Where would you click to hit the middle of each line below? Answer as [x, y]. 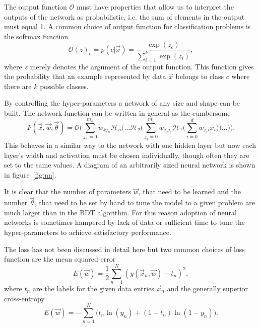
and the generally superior [208, 288]
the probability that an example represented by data [85, 76]
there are [18, 86]
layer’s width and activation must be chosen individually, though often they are [127, 155]
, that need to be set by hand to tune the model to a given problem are [145, 202]
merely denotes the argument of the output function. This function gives [142, 66]
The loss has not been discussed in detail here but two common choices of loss [124, 249]
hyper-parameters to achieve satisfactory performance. [88, 232]
